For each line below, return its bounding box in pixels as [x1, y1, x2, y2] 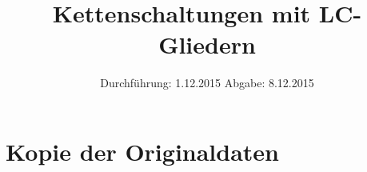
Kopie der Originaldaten [6, 134, 279, 167]
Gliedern [158, 28, 256, 61]
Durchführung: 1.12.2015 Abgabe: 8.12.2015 [100, 74, 314, 91]
